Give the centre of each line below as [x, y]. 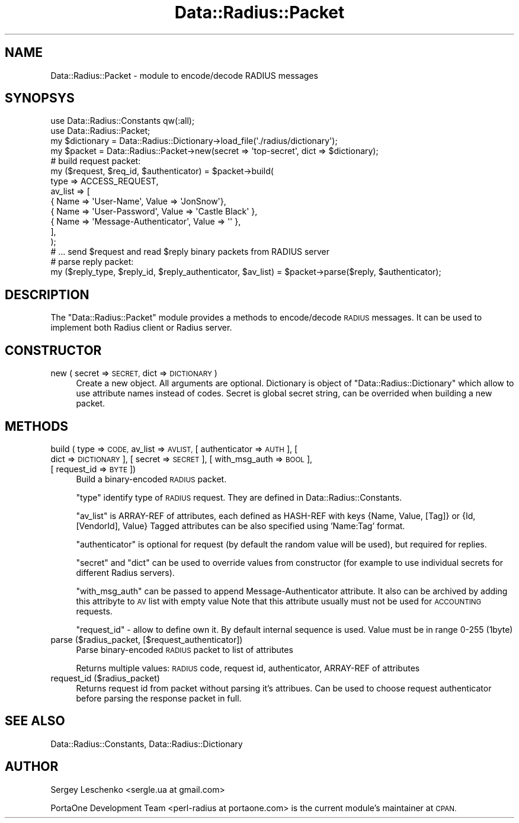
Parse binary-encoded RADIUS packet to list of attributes [185, 649]
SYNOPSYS [40, 98]
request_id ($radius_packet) [105, 678]
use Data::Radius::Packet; [100, 131]
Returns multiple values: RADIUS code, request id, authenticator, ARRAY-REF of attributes [248, 668]
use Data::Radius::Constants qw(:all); [123, 121]
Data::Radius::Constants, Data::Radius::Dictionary [147, 744]
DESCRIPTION [47, 294]
